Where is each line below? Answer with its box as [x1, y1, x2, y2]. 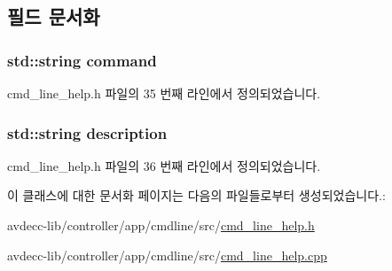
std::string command [7, 49, 157, 71]
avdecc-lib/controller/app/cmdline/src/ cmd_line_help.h [7, 216, 315, 234]
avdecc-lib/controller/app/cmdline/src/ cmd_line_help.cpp [7, 245, 327, 264]
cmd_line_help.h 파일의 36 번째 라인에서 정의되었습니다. [7, 156, 321, 174]
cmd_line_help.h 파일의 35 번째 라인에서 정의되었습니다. [7, 84, 321, 102]
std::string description [7, 121, 168, 143]
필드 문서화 [7, 3, 100, 30]
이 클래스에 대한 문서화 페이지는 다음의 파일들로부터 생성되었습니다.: [7, 186, 386, 205]
